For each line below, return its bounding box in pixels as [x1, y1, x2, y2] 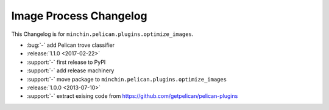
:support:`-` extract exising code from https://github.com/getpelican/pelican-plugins [26, 92, 238, 100]
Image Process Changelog [11, 9, 147, 22]
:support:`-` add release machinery [26, 67, 115, 74]
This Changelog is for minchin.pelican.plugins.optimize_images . [11, 30, 194, 38]
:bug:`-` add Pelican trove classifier [26, 41, 115, 49]
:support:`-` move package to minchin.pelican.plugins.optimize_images [26, 75, 227, 83]
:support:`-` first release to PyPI [26, 58, 106, 66]
